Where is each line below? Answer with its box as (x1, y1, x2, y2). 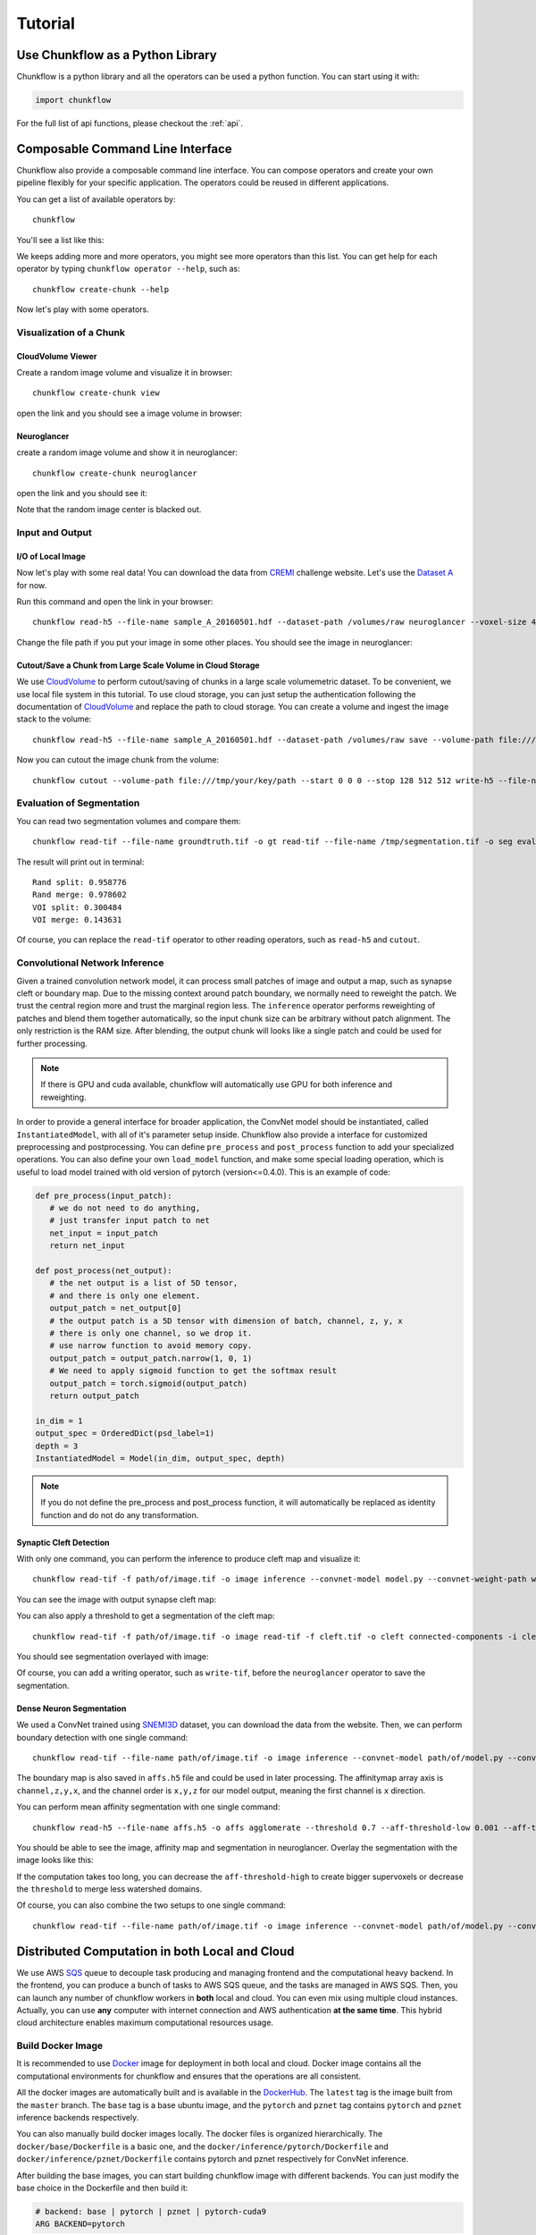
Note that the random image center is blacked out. (16, 504, 202, 515)
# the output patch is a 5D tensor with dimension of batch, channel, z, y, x (49, 1315, 404, 1326)
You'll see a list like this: (16, 234, 105, 245)
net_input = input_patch (49, 1227, 158, 1238)
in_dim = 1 (35, 1415, 83, 1426)
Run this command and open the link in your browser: (16, 596, 214, 607)
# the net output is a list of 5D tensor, (49, 1278, 239, 1288)
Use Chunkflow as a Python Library (16, 47, 218, 63)
